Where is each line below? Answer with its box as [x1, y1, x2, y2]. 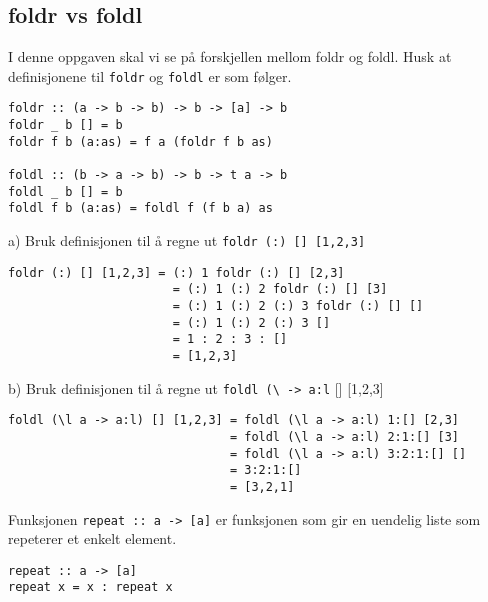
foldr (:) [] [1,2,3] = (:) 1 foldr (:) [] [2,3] [8, 265, 345, 280]
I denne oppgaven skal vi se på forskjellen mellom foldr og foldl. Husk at [8, 46, 452, 67]
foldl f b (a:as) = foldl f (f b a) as [8, 201, 273, 216]
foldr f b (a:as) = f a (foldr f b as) [8, 134, 273, 149]
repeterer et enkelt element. [8, 528, 177, 549]
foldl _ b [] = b [8, 184, 123, 199]
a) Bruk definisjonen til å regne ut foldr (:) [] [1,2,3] [8, 230, 366, 251]
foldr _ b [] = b [8, 118, 123, 133]
